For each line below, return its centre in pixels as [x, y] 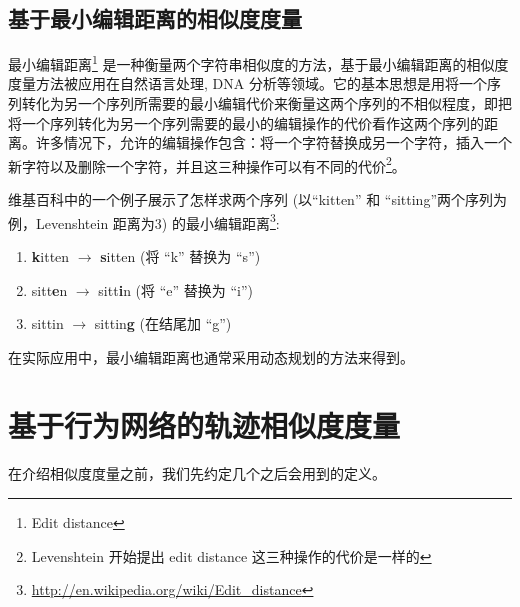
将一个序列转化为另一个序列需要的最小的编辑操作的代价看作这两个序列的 [246, 122]
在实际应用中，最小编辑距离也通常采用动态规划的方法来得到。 [211, 356]
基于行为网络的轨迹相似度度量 [204, 425]
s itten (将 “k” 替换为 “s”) [180, 255]
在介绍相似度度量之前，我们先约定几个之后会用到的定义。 [197, 473]
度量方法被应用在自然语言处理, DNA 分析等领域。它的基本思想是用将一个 [247, 83]
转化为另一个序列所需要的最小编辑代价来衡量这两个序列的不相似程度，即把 [266, 103]
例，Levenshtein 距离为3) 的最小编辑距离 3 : [144, 221]
